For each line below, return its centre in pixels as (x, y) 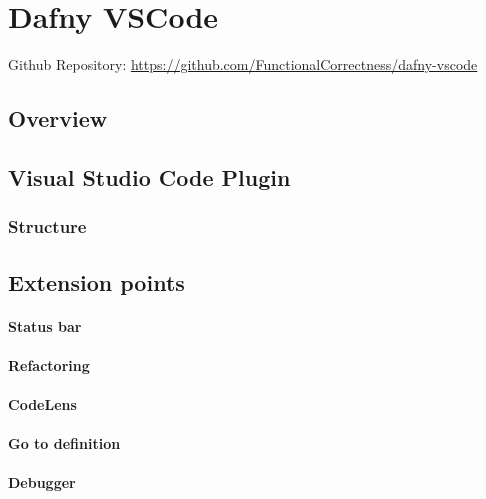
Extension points (96, 281)
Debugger (42, 482)
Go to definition (64, 443)
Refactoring (49, 364)
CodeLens (42, 403)
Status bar (45, 325)
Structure (47, 226)
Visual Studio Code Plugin (149, 176)
